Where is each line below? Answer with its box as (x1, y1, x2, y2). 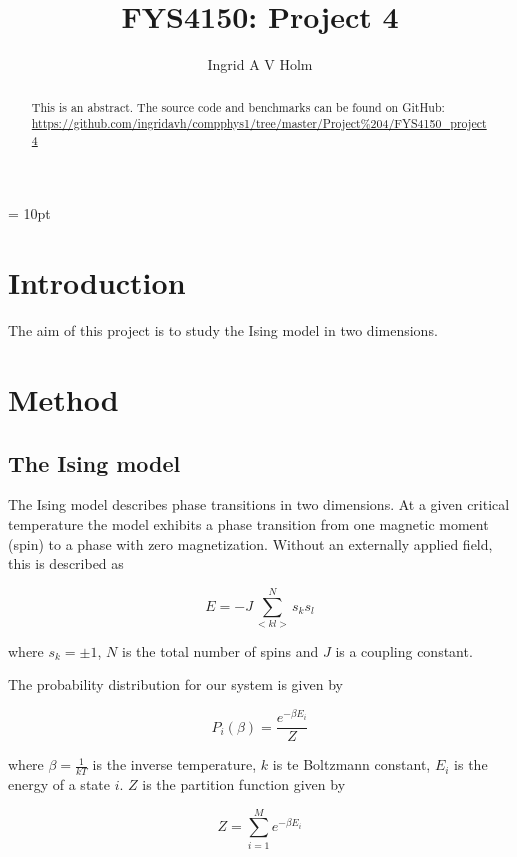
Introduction (8, 262, 186, 303)
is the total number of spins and (121, 640, 319, 661)
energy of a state (8, 774, 110, 795)
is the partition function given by (142, 774, 346, 795)
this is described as (8, 553, 124, 574)
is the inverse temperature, (92, 754, 257, 775)
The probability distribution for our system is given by (8, 674, 343, 695)
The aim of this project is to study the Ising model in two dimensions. (8, 320, 438, 341)
